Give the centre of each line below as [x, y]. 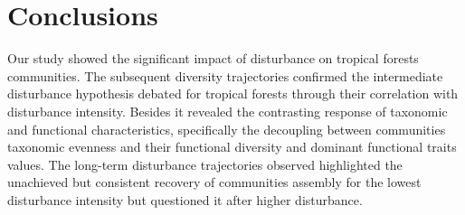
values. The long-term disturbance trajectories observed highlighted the [205, 164]
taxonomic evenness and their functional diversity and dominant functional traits [232, 147]
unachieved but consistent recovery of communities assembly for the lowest [214, 182]
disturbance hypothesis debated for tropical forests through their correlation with [233, 93]
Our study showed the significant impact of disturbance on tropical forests [213, 58]
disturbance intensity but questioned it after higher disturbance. [185, 199]
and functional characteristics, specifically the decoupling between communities [227, 129]
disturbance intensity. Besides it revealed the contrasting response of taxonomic [228, 111]
